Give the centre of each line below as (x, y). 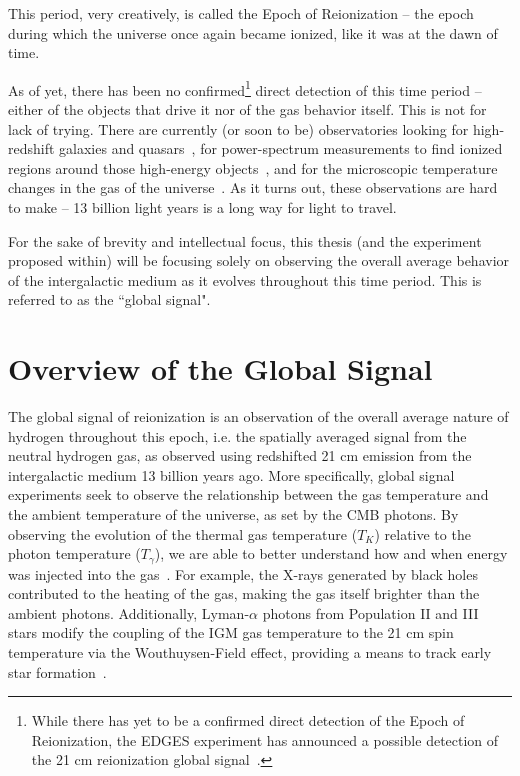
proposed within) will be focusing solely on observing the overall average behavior (259, 260)
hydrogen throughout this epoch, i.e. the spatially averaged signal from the (237, 435)
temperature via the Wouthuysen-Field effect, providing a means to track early (250, 652)
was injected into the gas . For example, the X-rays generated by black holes (243, 573)
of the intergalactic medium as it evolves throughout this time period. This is (245, 279)
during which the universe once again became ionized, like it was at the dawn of (253, 32)
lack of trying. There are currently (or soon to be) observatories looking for (238, 128)
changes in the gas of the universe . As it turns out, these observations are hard (253, 187)
